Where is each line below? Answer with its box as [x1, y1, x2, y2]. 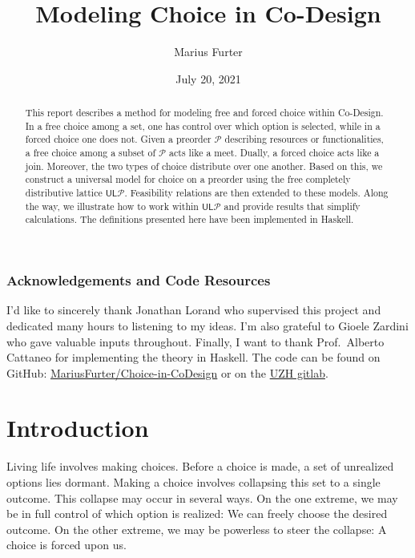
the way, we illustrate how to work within [25, 199, 199, 212]
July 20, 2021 [175, 70, 241, 87]
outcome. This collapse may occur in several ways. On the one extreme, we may [6, 489, 398, 506]
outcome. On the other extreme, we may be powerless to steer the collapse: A [6, 520, 387, 537]
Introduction [6, 411, 149, 444]
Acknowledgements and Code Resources [6, 270, 271, 290]
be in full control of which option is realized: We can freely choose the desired [6, 505, 388, 522]
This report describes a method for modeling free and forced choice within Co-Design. [25, 106, 384, 119]
